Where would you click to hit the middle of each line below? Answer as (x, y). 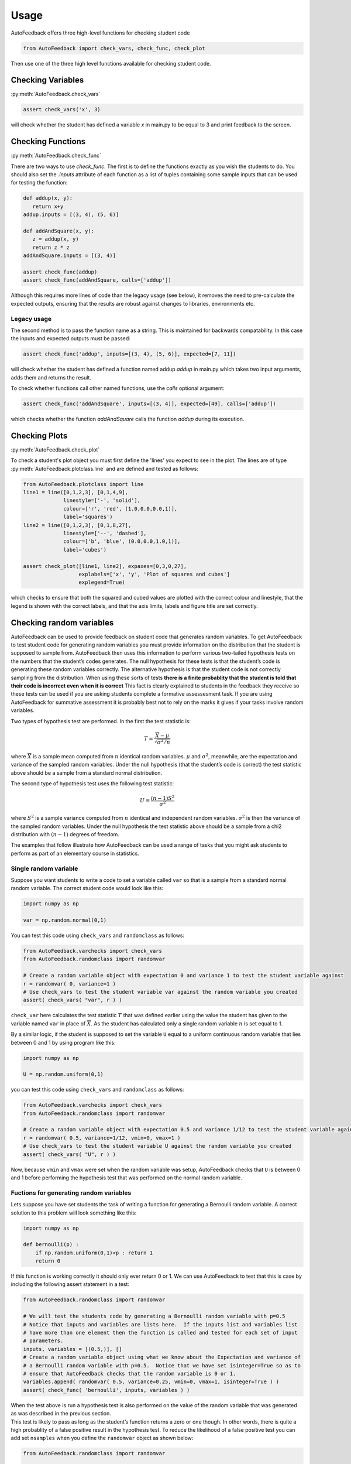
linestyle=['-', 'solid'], (102, 500)
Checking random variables (62, 623)
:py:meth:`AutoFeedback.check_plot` (55, 449)
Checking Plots (39, 435)
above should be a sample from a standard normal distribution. (87, 772)
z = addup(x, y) (56, 239)
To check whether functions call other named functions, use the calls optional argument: (118, 388)
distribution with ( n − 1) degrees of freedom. (65, 834)
